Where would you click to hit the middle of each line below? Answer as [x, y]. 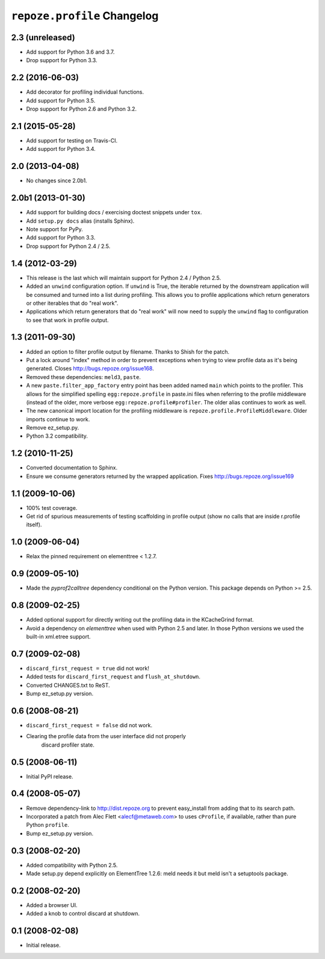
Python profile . [48, 825]
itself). [34, 524]
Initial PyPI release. [50, 776]
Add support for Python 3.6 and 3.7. [70, 52]
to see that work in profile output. [67, 320]
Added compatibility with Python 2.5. [72, 865]
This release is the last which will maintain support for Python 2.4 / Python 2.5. [124, 278]
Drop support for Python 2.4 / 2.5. [68, 246]
